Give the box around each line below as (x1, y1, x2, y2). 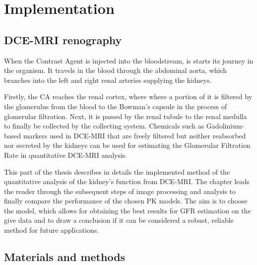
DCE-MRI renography (4, 32, 122, 47)
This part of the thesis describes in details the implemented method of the (4, 166, 230, 177)
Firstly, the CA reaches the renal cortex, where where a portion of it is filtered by (4, 91, 253, 102)
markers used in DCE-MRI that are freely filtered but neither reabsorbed (23, 130, 246, 140)
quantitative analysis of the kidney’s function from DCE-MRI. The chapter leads (4, 176, 250, 187)
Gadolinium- (206, 121, 245, 131)
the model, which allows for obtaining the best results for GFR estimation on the (4, 205, 251, 215)
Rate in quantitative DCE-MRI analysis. (4, 149, 128, 160)
